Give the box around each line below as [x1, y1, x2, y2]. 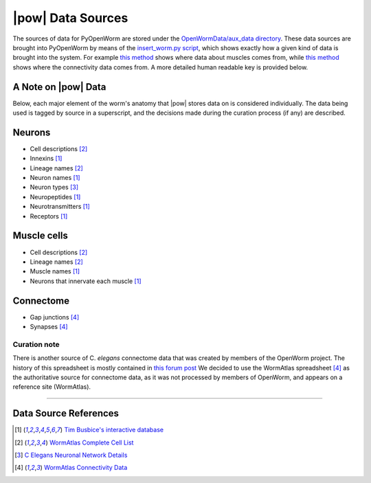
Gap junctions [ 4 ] [30, 313, 79, 321]
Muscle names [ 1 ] [30, 267, 80, 276]
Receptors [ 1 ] [30, 212, 68, 220]
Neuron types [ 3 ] [30, 183, 79, 192]
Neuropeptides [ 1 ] [30, 192, 81, 201]
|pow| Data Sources [12, 10, 128, 25]
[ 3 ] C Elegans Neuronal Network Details [14, 451, 128, 460]
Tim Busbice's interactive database [64, 426, 164, 434]
